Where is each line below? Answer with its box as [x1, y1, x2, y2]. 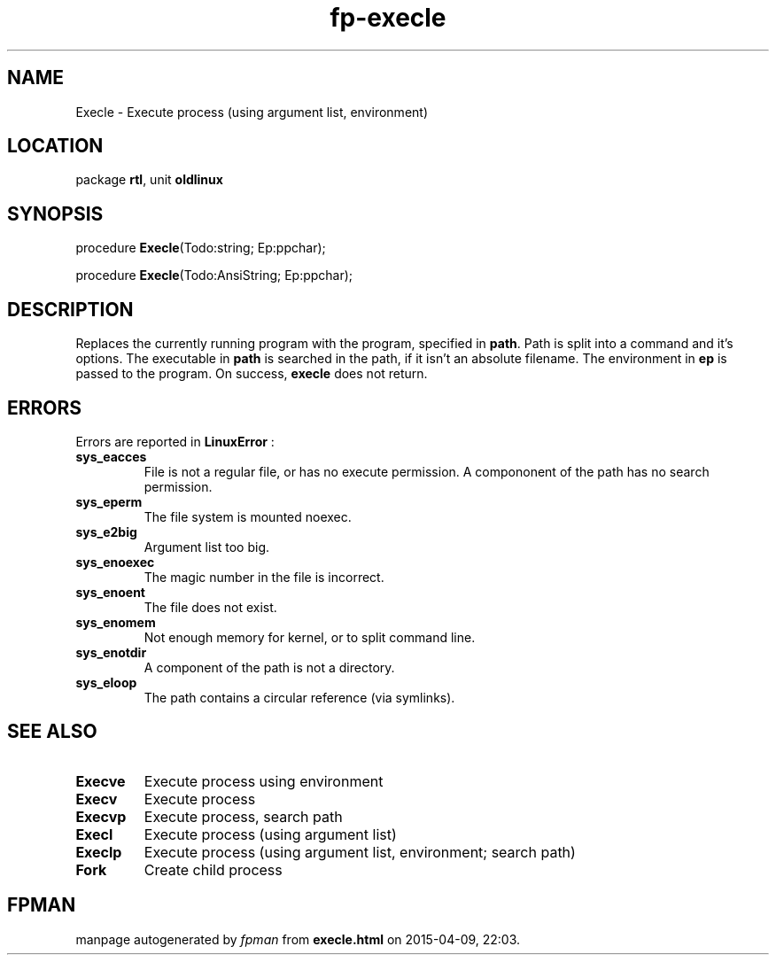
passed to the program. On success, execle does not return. [75, 366, 428, 382]
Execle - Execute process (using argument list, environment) [75, 104, 429, 120]
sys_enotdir [75, 644, 147, 660]
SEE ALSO [7, 720, 97, 743]
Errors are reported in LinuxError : [75, 433, 275, 449]
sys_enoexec [75, 554, 155, 570]
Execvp [75, 807, 127, 826]
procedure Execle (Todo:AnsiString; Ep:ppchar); [75, 268, 353, 283]
